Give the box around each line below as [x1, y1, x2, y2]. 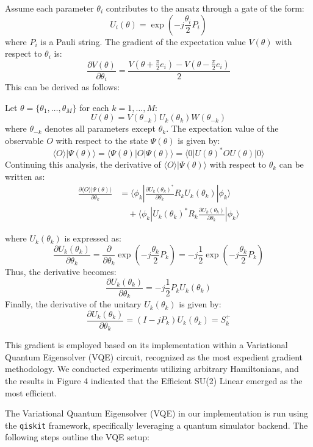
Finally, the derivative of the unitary [5, 298, 142, 310]
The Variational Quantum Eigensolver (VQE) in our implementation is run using [5, 407, 309, 420]
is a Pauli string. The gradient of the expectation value [40, 35, 246, 48]
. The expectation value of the [166, 122, 279, 135]
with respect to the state [56, 134, 148, 147]
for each [79, 101, 109, 113]
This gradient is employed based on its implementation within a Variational [5, 338, 288, 351]
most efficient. [5, 386, 57, 399]
